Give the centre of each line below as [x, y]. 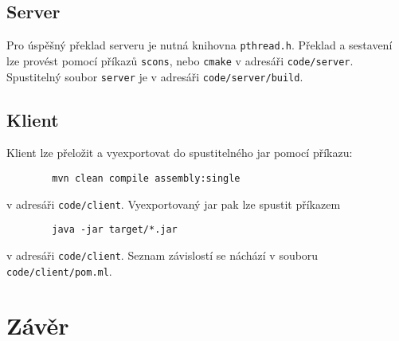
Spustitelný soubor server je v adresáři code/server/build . [155, 76]
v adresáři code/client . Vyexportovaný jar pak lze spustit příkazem [174, 204]
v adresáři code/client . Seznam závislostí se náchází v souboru [162, 255]
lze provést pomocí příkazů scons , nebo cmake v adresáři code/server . [180, 60]
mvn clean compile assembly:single [146, 178]
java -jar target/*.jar [115, 230]
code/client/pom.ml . [59, 270]
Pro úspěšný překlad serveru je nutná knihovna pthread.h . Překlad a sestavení [199, 45]
